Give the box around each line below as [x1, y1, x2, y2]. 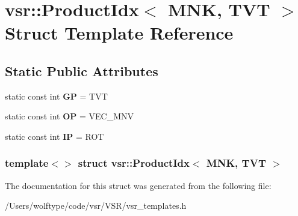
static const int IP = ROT [5, 130, 104, 142]
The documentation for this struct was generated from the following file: [5, 179, 272, 191]
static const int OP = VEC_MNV [5, 110, 134, 122]
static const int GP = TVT [5, 89, 108, 102]
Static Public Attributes [5, 61, 158, 80]
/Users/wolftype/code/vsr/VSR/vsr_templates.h [5, 199, 187, 212]
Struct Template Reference [5, 20, 234, 45]
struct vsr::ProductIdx [78, 155, 190, 170]
